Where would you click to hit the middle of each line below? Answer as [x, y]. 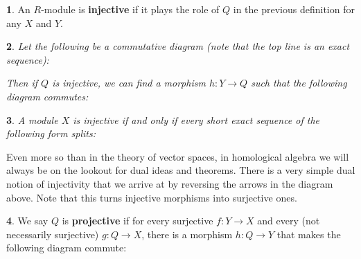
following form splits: [51, 133]
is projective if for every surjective [138, 221]
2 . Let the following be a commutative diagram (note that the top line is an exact [178, 46]
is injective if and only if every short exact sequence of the [196, 119]
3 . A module [32, 119]
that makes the [309, 234]
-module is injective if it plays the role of [130, 9]
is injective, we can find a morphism [129, 83]
